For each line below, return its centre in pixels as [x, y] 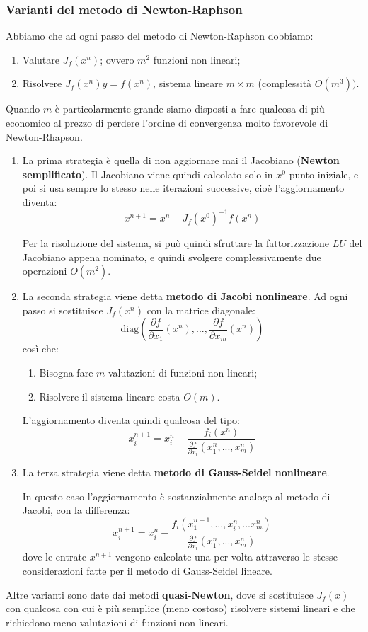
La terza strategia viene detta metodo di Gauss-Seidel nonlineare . [176, 472]
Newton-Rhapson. [44, 136]
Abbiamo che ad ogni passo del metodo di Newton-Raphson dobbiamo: [160, 36]
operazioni [45, 271]
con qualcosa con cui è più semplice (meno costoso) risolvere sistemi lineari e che [180, 608]
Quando [23, 109]
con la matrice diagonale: [201, 310]
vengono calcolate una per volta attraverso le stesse [226, 557]
